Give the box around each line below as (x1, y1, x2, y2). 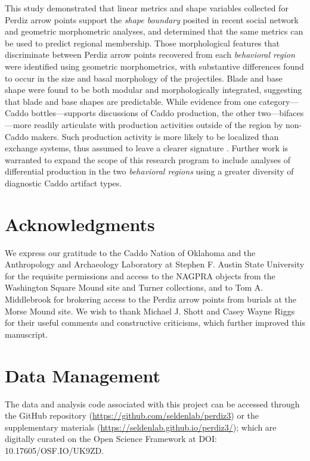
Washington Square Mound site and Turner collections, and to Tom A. (5, 281, 263, 294)
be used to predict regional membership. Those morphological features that (5, 36, 280, 49)
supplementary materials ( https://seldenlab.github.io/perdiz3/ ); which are (5, 420, 277, 433)
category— (259, 95, 299, 107)
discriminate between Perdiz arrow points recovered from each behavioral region (5, 48, 295, 61)
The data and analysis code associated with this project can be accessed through (5, 397, 300, 410)
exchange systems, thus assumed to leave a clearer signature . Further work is (5, 142, 289, 154)
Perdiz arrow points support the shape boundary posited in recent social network (5, 13, 299, 26)
